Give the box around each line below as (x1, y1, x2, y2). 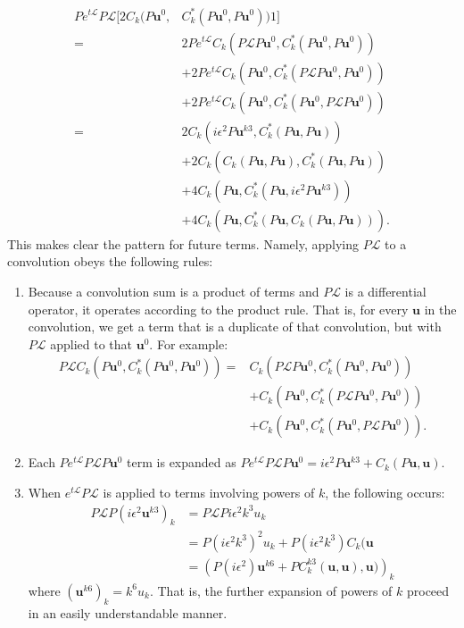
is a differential (344, 281, 427, 300)
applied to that (50, 334, 133, 353)
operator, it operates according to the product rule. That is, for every (28, 299, 409, 318)
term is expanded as (127, 453, 236, 472)
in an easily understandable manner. (28, 603, 228, 622)
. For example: (149, 334, 228, 353)
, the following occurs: (325, 483, 445, 501)
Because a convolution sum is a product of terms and (28, 281, 319, 300)
